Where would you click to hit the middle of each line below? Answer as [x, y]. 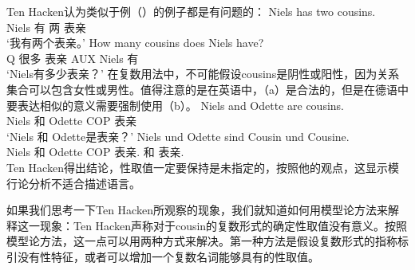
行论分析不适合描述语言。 [73, 183]
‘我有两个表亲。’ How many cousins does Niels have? [135, 43]
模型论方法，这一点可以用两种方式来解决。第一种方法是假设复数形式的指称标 [207, 241]
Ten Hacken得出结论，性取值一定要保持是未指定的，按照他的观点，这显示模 [203, 167]
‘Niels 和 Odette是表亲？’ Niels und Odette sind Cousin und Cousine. [178, 136]
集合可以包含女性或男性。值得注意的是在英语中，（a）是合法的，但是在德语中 [207, 89]
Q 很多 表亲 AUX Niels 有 [73, 58]
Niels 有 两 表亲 [47, 27]
